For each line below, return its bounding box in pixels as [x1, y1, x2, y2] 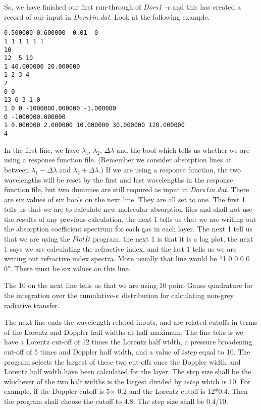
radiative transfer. [4, 300, 60, 310]
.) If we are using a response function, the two [98, 164, 241, 174]
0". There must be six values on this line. [4, 263, 131, 273]
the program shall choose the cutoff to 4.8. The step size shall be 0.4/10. [4, 395, 228, 406]
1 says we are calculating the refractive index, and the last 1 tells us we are [4, 243, 237, 254]
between [4, 164, 29, 174]
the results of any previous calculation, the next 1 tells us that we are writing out [4, 213, 256, 224]
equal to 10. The [199, 346, 250, 357]
